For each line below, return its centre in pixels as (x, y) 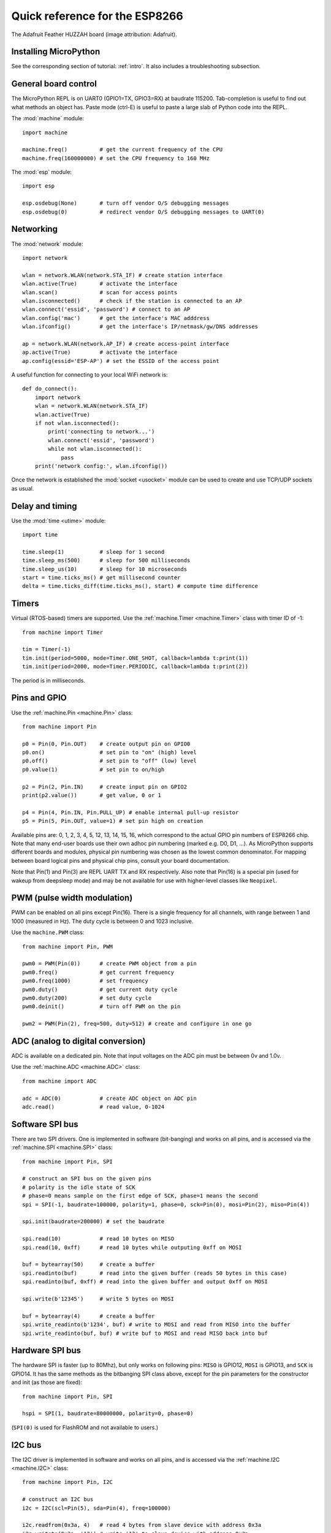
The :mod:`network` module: (47, 244)
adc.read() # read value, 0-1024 (93, 1107)
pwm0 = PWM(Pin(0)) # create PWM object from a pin (110, 964)
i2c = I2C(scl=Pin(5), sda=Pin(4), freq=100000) (97, 1508)
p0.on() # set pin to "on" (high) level (110, 752)
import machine (45, 132)
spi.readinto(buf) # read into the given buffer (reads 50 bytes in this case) (155, 1273)
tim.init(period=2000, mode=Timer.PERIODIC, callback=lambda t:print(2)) (135, 667)
